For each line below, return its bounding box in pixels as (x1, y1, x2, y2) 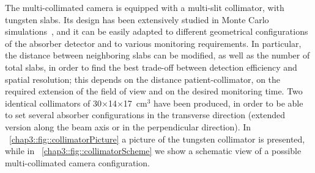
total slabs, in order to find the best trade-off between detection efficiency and (5, 60, 297, 73)
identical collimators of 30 (5, 96, 102, 109)
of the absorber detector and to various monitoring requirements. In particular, (5, 37, 302, 49)
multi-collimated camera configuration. (5, 156, 150, 169)
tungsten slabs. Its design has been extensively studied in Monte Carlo (5, 13, 269, 26)
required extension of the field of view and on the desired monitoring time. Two (5, 85, 303, 97)
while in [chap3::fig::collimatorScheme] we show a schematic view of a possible (5, 144, 302, 157)
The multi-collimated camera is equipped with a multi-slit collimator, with (5, 1, 284, 13)
